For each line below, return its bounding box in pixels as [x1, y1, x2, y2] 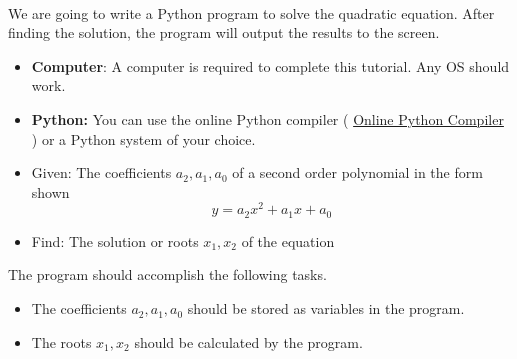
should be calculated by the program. [134, 331, 363, 352]
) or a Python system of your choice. [31, 128, 256, 149]
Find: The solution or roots [31, 230, 199, 251]
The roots [31, 331, 92, 352]
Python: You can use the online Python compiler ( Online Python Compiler [31, 108, 504, 129]
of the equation [241, 230, 335, 251]
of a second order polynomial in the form [232, 162, 483, 183]
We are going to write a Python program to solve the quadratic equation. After [8, 2, 495, 23]
